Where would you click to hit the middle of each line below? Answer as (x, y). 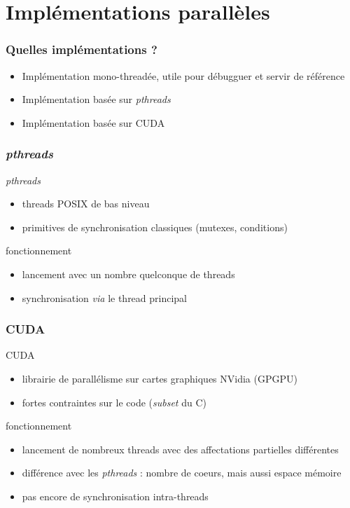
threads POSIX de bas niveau (86, 204)
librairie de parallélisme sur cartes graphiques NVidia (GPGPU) (160, 378)
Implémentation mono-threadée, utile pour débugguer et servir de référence (183, 75)
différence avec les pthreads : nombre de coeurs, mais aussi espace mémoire (182, 473)
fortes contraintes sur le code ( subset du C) (114, 402)
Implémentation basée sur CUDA (93, 122)
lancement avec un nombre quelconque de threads (128, 274)
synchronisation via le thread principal (105, 297)
